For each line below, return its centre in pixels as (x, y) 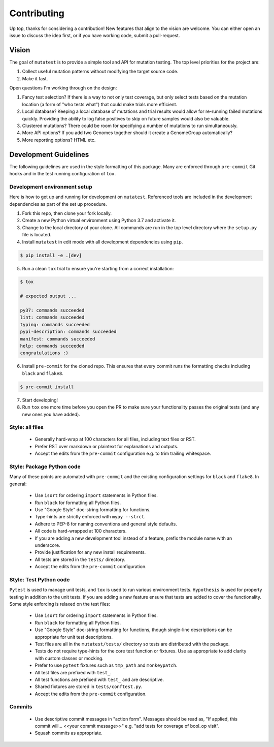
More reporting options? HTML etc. (59, 140)
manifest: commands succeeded (58, 339)
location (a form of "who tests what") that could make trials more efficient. (100, 104)
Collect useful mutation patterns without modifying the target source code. (100, 72)
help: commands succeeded (52, 346)
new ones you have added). (51, 414)
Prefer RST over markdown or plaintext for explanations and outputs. (107, 446)
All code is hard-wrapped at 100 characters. (81, 531)
